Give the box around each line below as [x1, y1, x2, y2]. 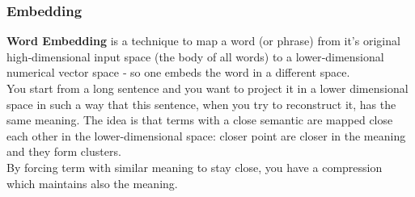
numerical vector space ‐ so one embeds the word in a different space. [6, 64, 350, 81]
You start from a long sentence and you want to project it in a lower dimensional [6, 80, 409, 96]
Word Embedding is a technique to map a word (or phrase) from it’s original [6, 32, 400, 49]
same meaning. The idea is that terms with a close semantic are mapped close [6, 111, 393, 128]
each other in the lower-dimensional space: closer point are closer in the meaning [6, 127, 406, 144]
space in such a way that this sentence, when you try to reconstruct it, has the [6, 95, 396, 112]
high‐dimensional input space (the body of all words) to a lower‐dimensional [6, 48, 384, 65]
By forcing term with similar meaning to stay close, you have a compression [6, 158, 383, 175]
